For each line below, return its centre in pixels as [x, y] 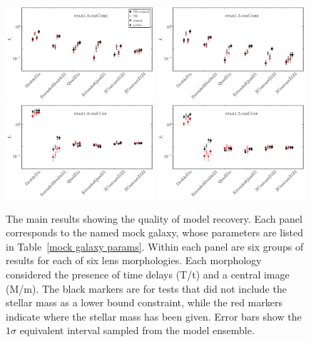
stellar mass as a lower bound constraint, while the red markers [144, 302]
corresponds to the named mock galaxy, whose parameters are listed [155, 232]
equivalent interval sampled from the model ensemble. [137, 330]
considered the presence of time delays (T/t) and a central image [148, 274]
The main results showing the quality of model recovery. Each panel [154, 218]
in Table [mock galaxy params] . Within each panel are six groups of [155, 246]
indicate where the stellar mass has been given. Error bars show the [154, 316]
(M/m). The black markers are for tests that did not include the [146, 288]
